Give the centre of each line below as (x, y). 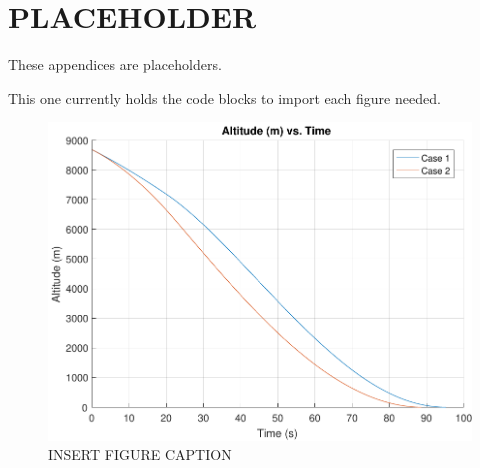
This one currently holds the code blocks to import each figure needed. (224, 97)
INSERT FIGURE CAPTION (140, 454)
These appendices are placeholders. (115, 64)
